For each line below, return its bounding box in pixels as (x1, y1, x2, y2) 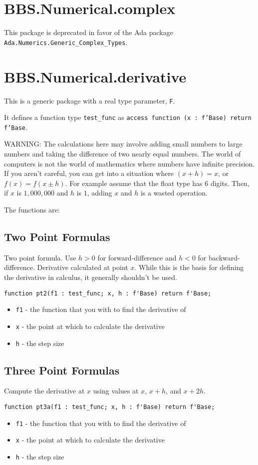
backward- (209, 252, 240, 262)
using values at (93, 385, 139, 396)
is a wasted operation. (140, 187, 208, 198)
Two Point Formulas (4, 229, 110, 244)
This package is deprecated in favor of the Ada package (4, 27, 173, 37)
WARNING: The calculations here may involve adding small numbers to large (4, 138, 243, 149)
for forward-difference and (97, 252, 177, 262)
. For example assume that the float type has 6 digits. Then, (65, 177, 250, 188)
